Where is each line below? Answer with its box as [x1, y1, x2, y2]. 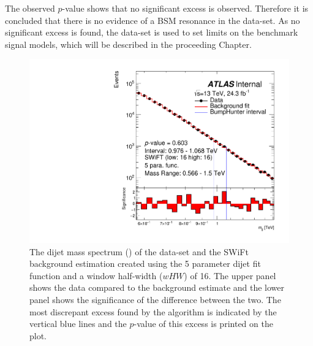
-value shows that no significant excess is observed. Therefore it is [62, 2, 309, 14]
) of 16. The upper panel [184, 269, 276, 282]
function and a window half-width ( [29, 269, 163, 282]
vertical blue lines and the [29, 317, 127, 330]
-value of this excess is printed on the [134, 317, 273, 330]
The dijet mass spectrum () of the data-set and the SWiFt [29, 245, 249, 258]
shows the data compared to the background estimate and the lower [29, 281, 285, 294]
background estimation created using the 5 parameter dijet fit [29, 257, 261, 270]
